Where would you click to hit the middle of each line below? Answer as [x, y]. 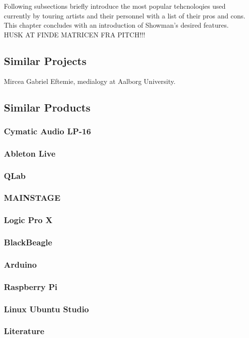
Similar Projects [45, 60]
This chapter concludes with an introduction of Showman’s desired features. [116, 25]
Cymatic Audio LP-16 [48, 131]
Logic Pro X [28, 220]
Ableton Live [30, 153]
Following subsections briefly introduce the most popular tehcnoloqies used [115, 6]
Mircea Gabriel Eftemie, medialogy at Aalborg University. [90, 81]
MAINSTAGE [32, 198]
